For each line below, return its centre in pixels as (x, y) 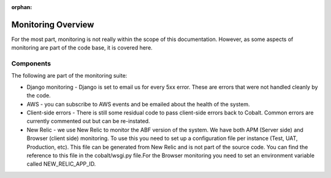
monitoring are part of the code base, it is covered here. (82, 48)
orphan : (22, 7)
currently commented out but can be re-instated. (88, 121)
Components (31, 64)
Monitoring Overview (53, 24)
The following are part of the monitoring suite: (69, 76)
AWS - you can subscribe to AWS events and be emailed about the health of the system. (138, 104)
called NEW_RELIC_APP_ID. (61, 164)
